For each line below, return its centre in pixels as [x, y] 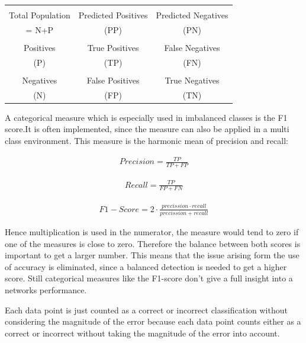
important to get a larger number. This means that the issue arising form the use [152, 255]
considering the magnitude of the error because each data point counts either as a [153, 321]
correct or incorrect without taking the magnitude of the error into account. [142, 333]
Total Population [40, 15]
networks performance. [46, 289]
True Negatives [192, 80]
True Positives [113, 47]
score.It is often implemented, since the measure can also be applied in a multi [147, 129]
